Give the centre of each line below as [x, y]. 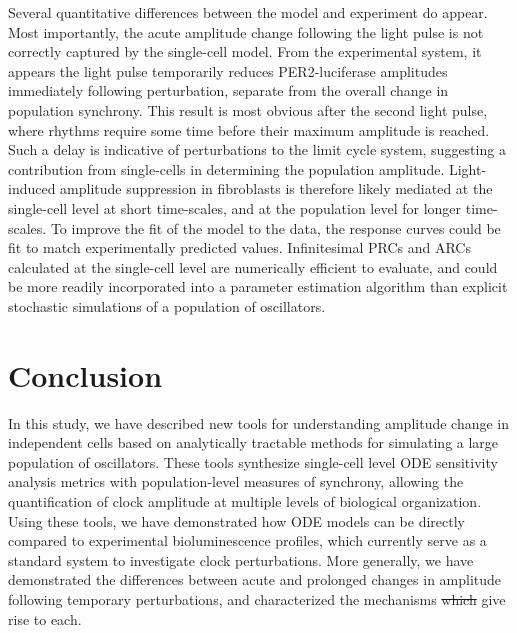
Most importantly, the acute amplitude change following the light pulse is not [246, 31]
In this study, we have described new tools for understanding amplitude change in [259, 422]
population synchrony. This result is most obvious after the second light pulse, [248, 109]
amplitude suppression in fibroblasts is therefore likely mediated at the [276, 188]
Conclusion [85, 374]
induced [32, 188]
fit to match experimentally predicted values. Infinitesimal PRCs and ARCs [239, 247]
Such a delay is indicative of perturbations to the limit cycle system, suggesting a [257, 149]
